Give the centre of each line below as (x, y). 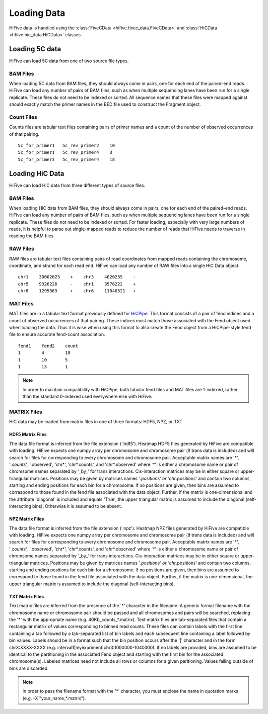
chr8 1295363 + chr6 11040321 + (77, 291)
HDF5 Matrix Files (28, 435)
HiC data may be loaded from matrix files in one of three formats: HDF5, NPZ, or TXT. (96, 422)
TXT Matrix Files (27, 596)
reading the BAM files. (32, 236)
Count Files (23, 117)
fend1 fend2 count (48, 346)
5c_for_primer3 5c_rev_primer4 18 (67, 159)
